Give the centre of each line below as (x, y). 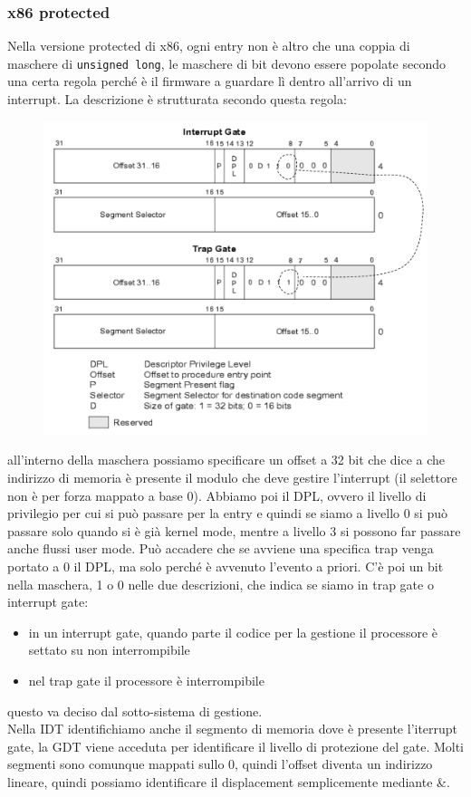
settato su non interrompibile (109, 650)
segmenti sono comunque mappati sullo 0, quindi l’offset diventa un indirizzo (220, 764)
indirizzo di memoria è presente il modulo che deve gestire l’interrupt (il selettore (232, 477)
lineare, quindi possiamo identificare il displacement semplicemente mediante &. (229, 781)
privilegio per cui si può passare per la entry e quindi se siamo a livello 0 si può (227, 513)
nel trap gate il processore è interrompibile (146, 680)
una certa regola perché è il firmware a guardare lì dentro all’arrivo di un (210, 81)
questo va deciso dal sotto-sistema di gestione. (135, 711)
